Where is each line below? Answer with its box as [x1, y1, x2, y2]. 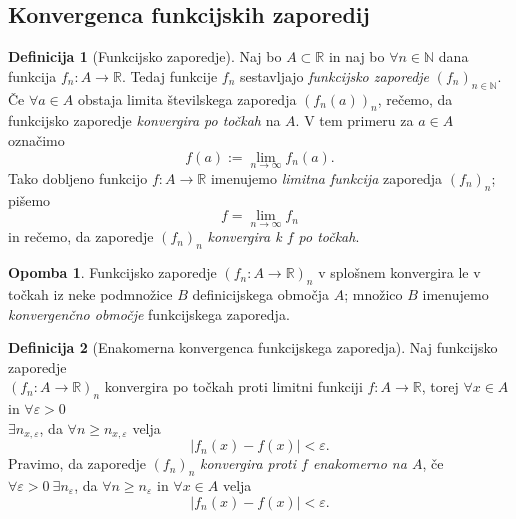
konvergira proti [199, 453, 297, 474]
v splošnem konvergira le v [318, 262, 481, 283]
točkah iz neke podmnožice [8, 284, 173, 304]
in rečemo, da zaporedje [8, 226, 154, 247]
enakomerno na [312, 453, 407, 474]
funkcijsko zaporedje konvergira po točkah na [8, 110, 281, 131]
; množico [344, 284, 403, 304]
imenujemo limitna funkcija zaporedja [210, 167, 443, 188]
